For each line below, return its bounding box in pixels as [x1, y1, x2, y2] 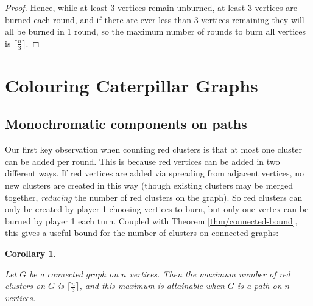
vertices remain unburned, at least [118, 1, 245, 13]
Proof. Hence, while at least [5, 1, 108, 13]
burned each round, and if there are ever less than [5, 13, 192, 26]
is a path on [237, 279, 282, 292]
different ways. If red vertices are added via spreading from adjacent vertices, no [5, 167, 304, 179]
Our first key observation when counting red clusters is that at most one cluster [5, 143, 303, 156]
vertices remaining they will [201, 13, 304, 26]
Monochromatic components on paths [5, 114, 247, 133]
